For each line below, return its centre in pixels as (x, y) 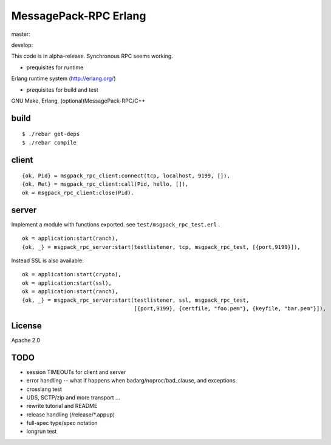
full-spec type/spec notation (62, 423)
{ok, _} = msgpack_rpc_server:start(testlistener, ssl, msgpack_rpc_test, (136, 300)
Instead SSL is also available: (48, 260)
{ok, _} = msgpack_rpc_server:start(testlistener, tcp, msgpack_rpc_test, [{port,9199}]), (161, 247)
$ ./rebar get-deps (51, 134)
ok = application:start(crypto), (72, 274)
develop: (22, 45)
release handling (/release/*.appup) (71, 414)
